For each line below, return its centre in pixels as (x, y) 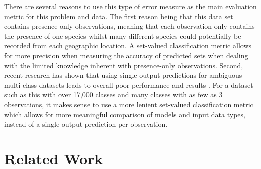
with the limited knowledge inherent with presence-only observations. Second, (124, 65)
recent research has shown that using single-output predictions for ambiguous (123, 75)
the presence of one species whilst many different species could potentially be (123, 36)
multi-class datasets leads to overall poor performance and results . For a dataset (129, 85)
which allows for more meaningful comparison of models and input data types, (125, 114)
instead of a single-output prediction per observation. (86, 124)
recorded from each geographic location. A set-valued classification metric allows (128, 46)
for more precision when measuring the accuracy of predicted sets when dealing (126, 55)
